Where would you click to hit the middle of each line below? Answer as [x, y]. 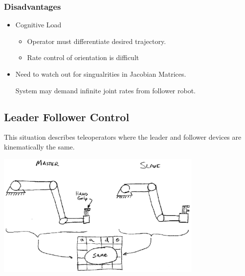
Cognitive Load [38, 25]
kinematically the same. [39, 146]
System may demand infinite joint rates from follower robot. [106, 90]
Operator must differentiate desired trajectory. [97, 41]
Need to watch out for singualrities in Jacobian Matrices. [101, 74]
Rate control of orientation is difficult [83, 57]
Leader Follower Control [67, 117]
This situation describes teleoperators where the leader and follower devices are [123, 137]
